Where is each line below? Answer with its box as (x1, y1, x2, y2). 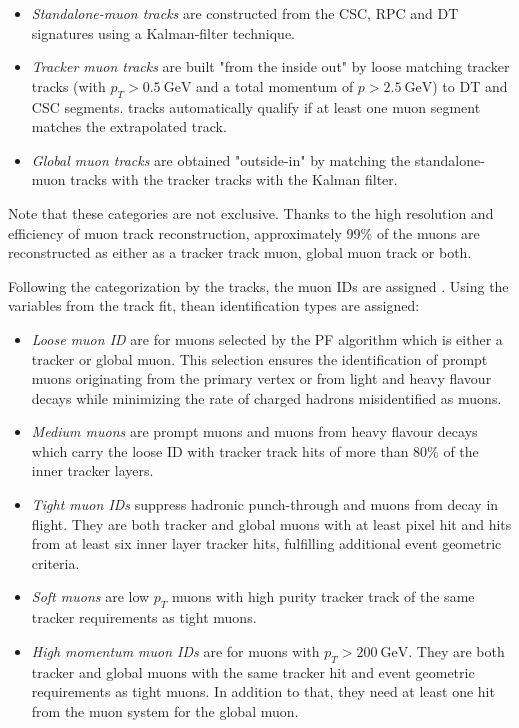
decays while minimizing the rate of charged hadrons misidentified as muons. (31, 387, 502, 408)
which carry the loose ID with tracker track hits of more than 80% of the (31, 440, 479, 461)
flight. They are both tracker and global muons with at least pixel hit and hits (31, 513, 512, 534)
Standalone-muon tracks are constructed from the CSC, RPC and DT (31, 3, 459, 23)
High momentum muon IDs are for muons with (31, 640, 320, 661)
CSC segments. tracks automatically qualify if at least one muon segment (31, 96, 481, 117)
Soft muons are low (31, 586, 150, 607)
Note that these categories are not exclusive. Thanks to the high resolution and (8, 202, 494, 223)
